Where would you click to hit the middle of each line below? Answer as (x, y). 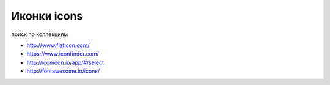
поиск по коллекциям (40, 34)
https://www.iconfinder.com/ (63, 54)
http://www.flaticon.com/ (58, 45)
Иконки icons (47, 16)
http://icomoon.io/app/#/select (65, 62)
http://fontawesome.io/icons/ (63, 71)
